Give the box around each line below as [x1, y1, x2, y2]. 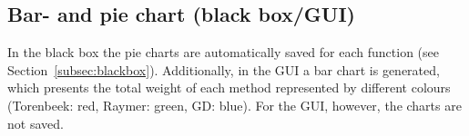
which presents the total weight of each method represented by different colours [7, 78, 451, 97]
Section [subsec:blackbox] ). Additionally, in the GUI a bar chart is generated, [7, 60, 440, 79]
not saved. [7, 113, 64, 132]
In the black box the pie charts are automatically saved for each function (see [7, 43, 439, 62]
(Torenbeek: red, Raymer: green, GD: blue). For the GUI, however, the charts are [7, 95, 462, 114]
